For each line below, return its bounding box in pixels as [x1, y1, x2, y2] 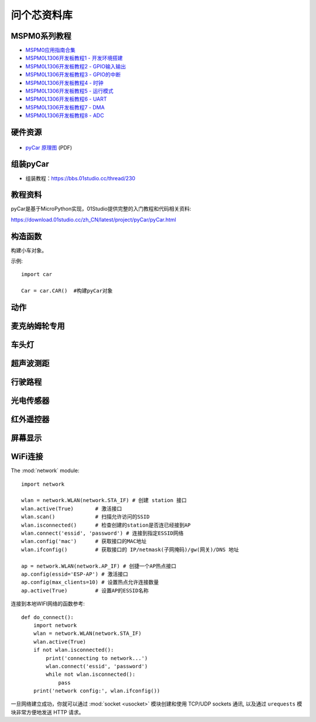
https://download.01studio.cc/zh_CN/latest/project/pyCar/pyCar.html [11, 216, 177, 223]
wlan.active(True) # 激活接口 [21, 505, 122, 512]
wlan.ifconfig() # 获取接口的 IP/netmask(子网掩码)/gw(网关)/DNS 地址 [21, 546, 239, 553]
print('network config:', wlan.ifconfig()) [33, 687, 160, 695]
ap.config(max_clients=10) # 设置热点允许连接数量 [21, 579, 159, 586]
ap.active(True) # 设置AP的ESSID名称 [21, 587, 149, 594]
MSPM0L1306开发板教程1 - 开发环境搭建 [25, 54, 123, 61]
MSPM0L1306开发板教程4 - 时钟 [25, 79, 104, 86]
